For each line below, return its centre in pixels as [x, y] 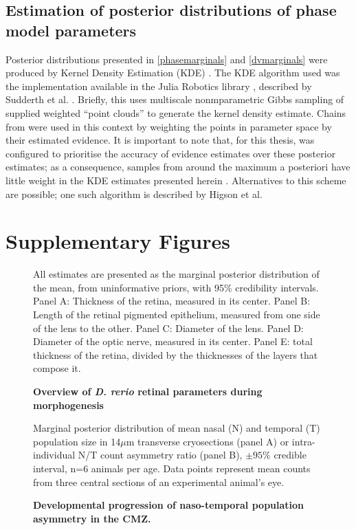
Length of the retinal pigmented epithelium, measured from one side [177, 314]
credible [290, 455]
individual [54, 455]
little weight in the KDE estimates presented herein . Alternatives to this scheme [176, 180]
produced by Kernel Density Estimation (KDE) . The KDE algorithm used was [173, 73]
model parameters [71, 30]
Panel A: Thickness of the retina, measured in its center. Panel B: [172, 301]
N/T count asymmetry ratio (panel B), [160, 455]
